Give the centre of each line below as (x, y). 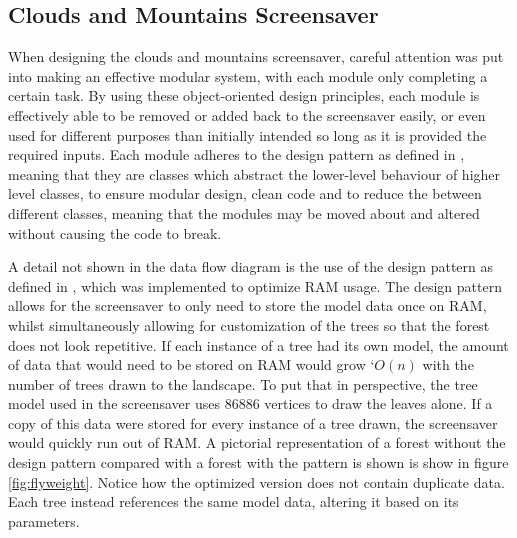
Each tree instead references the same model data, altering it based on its (233, 501)
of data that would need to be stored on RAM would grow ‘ (191, 364)
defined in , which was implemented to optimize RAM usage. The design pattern (255, 285)
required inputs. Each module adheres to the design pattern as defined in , (236, 154)
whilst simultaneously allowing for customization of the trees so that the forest (249, 324)
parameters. (44, 520)
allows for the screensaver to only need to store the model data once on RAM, (247, 305)
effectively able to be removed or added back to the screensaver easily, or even (247, 114)
